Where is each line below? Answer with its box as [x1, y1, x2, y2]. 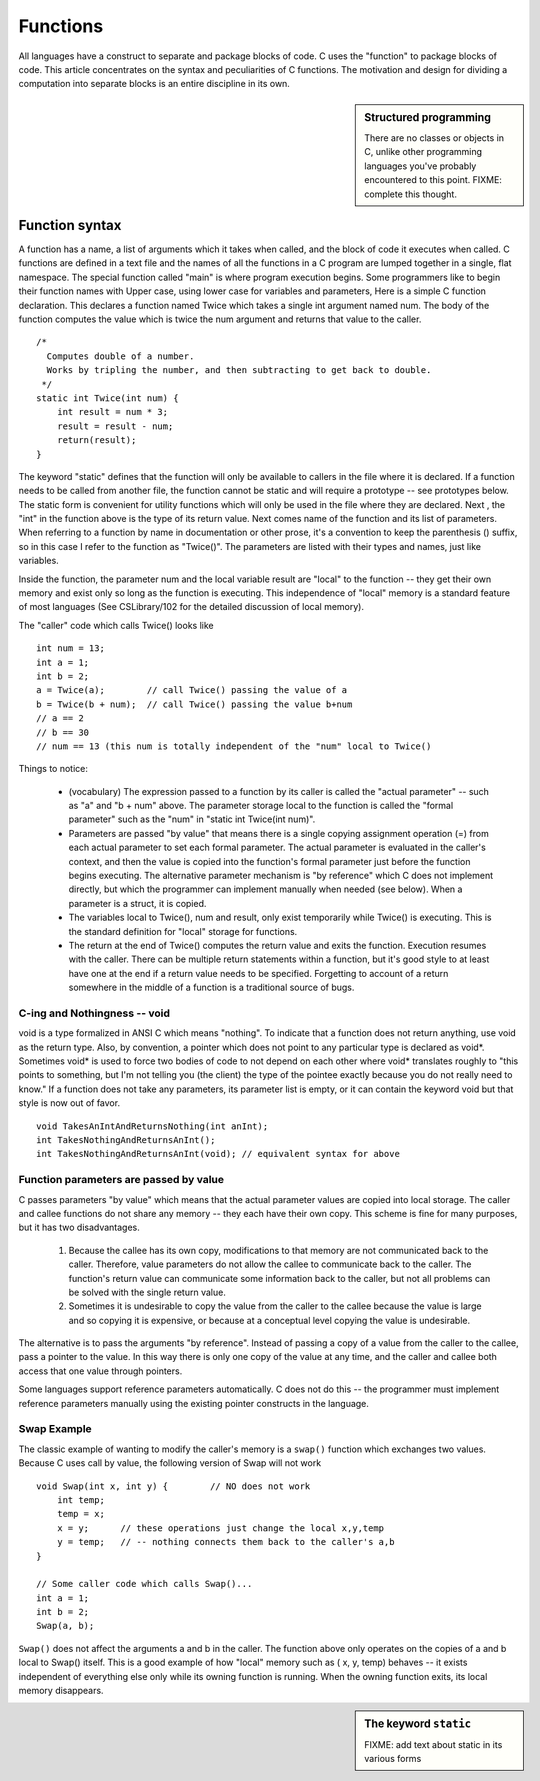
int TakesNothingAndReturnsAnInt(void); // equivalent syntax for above [36, 1148, 400, 1160]
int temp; [56, 1494, 105, 1505]
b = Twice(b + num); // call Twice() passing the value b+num [36, 698, 353, 710]
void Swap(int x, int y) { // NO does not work [36, 1480, 311, 1492]
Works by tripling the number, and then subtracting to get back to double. [46, 365, 432, 376]
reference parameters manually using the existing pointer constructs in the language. [18, 1397, 370, 1409]
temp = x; [56, 1508, 105, 1520]
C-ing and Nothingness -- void [18, 1006, 170, 1020]
